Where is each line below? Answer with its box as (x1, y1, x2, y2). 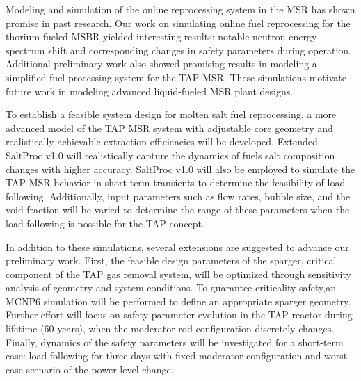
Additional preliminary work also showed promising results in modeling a (6, 56, 317, 71)
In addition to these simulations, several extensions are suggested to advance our (6, 239, 349, 254)
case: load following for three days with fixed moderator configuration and (6, 348, 321, 363)
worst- (324, 348, 351, 363)
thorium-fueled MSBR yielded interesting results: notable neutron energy (6, 29, 317, 44)
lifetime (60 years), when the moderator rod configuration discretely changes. (6, 321, 335, 336)
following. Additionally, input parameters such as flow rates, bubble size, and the (6, 188, 351, 203)
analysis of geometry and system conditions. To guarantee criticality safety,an (6, 280, 337, 295)
